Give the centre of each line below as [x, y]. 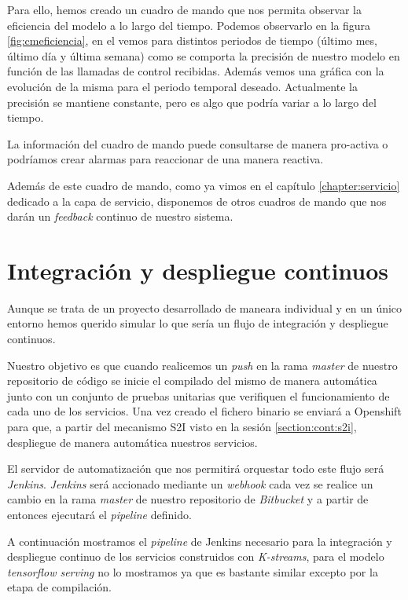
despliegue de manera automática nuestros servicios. [132, 442]
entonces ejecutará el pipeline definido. [99, 514]
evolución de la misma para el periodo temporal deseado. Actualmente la [182, 86]
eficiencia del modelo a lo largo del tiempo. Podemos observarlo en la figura [189, 25]
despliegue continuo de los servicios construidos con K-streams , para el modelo [196, 556]
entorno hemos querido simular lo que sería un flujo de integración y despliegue [198, 323]
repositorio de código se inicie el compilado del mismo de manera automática [192, 380]
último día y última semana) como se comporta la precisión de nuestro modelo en [204, 55]
